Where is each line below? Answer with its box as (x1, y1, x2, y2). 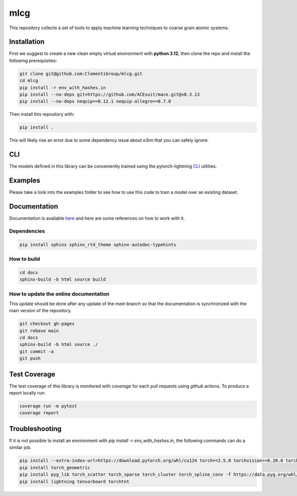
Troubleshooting (9, 424, 62, 433)
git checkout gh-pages (19, 321, 75, 327)
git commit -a (19, 348, 54, 354)
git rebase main (19, 328, 59, 333)
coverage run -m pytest (19, 403, 78, 409)
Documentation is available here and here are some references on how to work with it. (9, 216, 185, 221)
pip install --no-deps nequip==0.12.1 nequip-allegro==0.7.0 (19, 99, 171, 104)
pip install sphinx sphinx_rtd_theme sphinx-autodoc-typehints (19, 242, 177, 247)
